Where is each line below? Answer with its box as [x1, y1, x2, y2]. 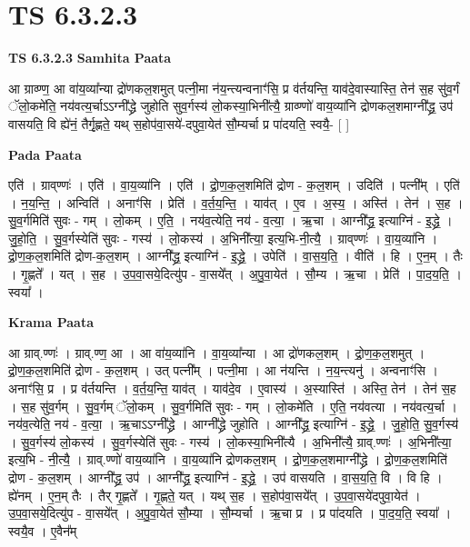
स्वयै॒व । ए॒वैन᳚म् [8, 521, 77, 540]
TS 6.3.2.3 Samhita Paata [8, 48, 172, 67]
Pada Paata [8, 144, 82, 164]
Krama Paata [8, 313, 94, 332]
